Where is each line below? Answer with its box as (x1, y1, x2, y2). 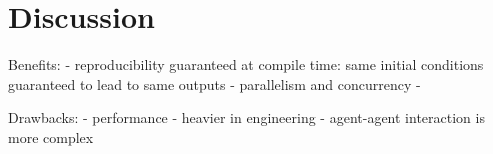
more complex (8, 126, 94, 147)
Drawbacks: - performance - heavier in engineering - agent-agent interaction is (8, 107, 485, 128)
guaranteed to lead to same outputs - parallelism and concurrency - (8, 73, 421, 94)
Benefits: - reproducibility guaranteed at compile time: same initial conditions (8, 54, 484, 75)
